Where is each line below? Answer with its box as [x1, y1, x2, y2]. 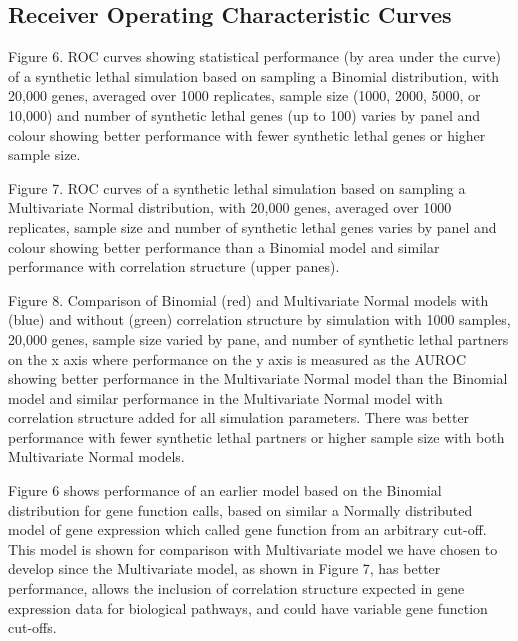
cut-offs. [8, 617, 57, 638]
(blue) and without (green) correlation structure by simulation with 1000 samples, [8, 309, 511, 330]
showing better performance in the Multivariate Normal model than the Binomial [8, 368, 508, 389]
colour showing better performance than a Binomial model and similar [8, 236, 440, 257]
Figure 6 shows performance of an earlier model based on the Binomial [8, 480, 442, 501]
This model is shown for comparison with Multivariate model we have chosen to [8, 538, 498, 559]
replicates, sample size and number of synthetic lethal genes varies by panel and [8, 216, 497, 237]
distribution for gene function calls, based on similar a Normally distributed [8, 499, 473, 520]
